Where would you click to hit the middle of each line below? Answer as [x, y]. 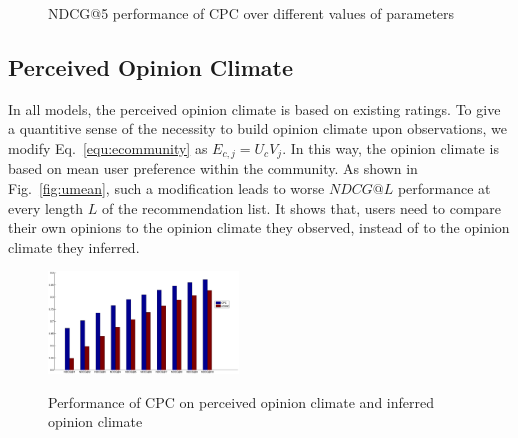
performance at [444, 188]
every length [46, 207]
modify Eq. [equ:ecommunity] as [108, 147]
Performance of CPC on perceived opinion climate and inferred [241, 401]
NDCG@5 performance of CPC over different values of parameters [251, 13]
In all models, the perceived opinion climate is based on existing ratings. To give [254, 108]
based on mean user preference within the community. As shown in [213, 168]
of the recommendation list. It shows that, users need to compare [301, 207]
